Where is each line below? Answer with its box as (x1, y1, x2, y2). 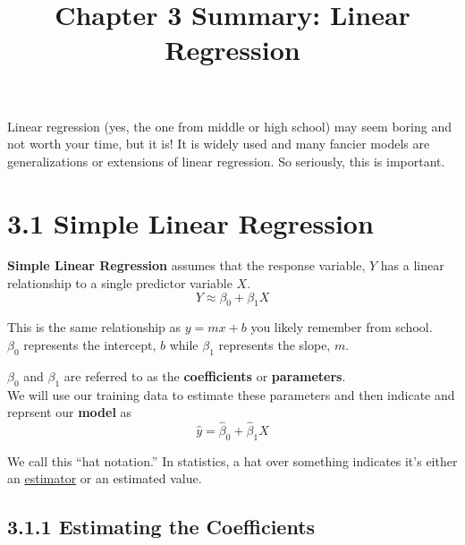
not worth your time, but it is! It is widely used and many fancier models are (7, 134, 430, 153)
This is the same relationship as (7, 318, 182, 336)
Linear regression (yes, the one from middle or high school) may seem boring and (7, 116, 452, 135)
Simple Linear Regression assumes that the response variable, (7, 256, 366, 275)
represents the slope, (218, 336, 331, 354)
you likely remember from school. (250, 318, 433, 336)
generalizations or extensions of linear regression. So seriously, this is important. (7, 151, 445, 170)
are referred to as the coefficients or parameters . (63, 366, 346, 385)
